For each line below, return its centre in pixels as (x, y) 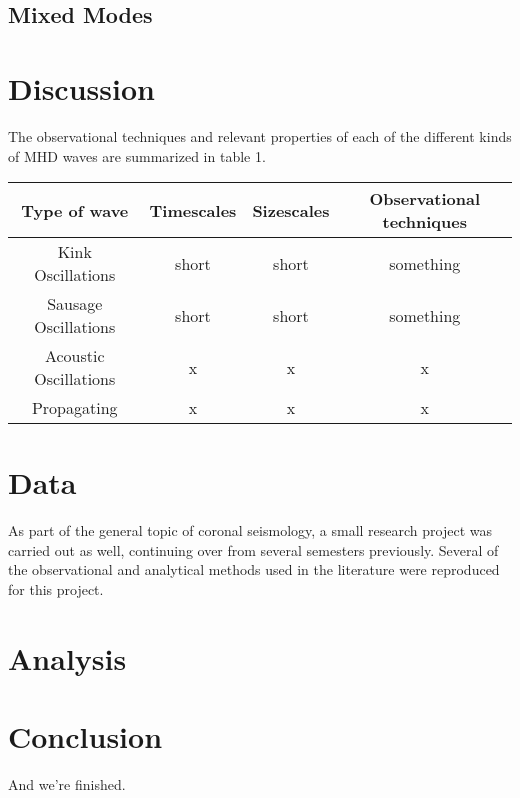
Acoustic (74, 356)
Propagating (74, 408)
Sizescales (291, 210)
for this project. (56, 589)
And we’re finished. (67, 784)
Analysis (67, 657)
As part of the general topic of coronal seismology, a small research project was (250, 530)
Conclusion (85, 736)
